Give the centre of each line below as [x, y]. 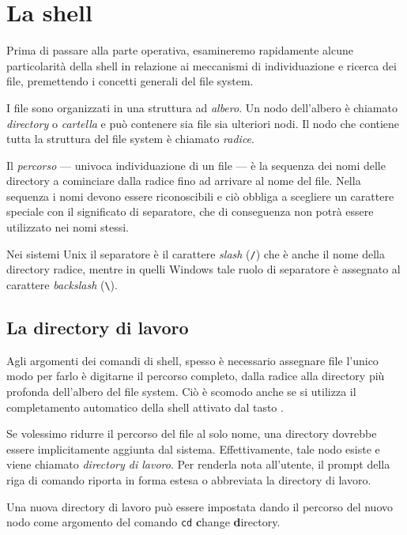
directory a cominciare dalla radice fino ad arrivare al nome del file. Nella [184, 181]
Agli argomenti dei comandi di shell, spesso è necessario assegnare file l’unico [192, 360]
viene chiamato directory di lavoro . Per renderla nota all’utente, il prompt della [198, 464]
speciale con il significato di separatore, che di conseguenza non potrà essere [190, 211]
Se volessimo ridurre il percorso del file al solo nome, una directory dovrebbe [192, 433]
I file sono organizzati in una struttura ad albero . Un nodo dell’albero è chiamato [202, 107]
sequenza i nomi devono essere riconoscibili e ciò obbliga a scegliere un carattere [200, 196]
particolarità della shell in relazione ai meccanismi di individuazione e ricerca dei [202, 65]
